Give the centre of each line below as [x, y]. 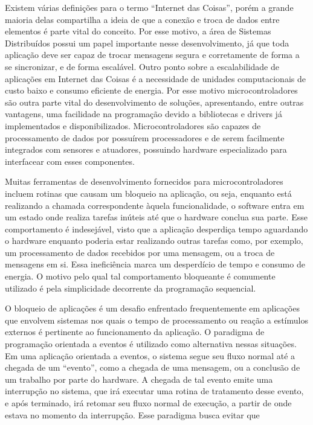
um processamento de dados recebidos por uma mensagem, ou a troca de [140, 252]
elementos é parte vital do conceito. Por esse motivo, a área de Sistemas [138, 31]
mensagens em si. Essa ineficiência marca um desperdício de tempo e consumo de [155, 264]
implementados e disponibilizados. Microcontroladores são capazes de [133, 125]
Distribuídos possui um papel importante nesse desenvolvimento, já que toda [147, 43]
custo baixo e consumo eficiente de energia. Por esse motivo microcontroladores [151, 90]
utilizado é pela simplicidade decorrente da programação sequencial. [131, 288]
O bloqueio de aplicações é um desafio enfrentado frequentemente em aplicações [152, 308]
